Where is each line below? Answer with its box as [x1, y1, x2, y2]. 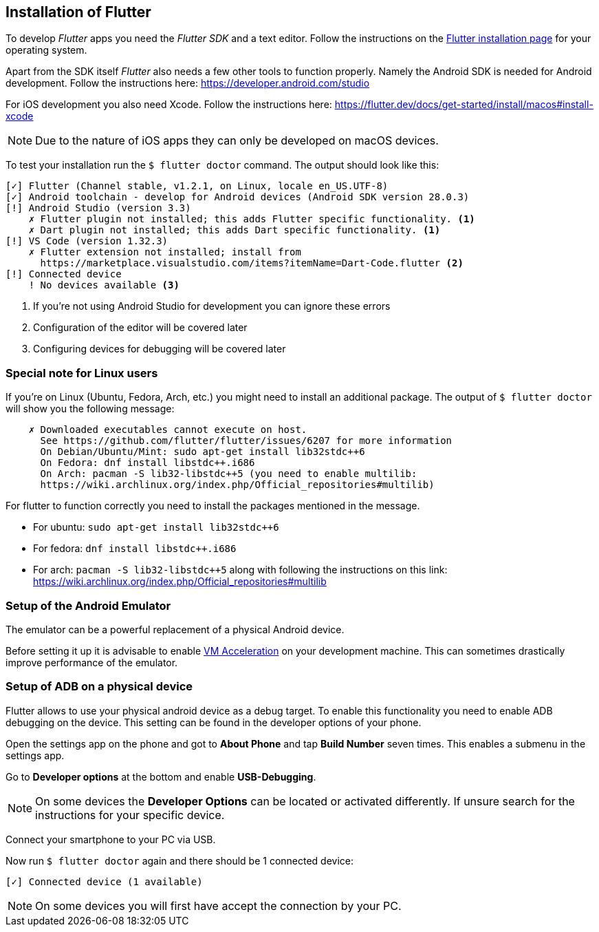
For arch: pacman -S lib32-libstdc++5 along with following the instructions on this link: [33, 564, 448, 576]
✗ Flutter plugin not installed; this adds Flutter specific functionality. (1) [28, 213, 475, 225]
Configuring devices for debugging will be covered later [33, 343, 286, 355]
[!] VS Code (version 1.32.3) [6, 235, 168, 247]
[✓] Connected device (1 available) [6, 876, 203, 887]
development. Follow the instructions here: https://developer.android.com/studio [6, 77, 370, 89]
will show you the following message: [6, 403, 175, 415]
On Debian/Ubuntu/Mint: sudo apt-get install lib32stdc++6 [40, 446, 365, 458]
